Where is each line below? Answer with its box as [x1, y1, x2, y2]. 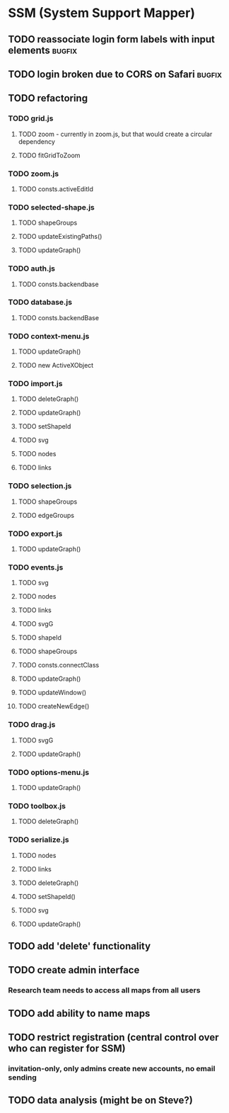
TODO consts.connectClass [18, 661, 100, 670]
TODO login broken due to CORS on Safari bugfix [8, 68, 222, 80]
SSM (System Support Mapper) [8, 5, 196, 21]
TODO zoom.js [8, 169, 59, 179]
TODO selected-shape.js [8, 202, 95, 212]
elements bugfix [8, 44, 77, 56]
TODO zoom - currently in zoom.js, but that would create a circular [18, 130, 213, 138]
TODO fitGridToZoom [18, 151, 81, 159]
